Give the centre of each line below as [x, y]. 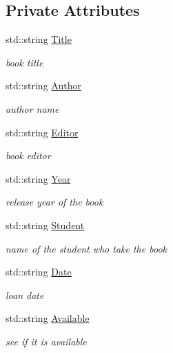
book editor [28, 155]
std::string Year [38, 178]
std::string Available [48, 318]
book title [24, 62]
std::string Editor [42, 132]
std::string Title [39, 39]
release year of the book [54, 202]
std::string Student [45, 225]
